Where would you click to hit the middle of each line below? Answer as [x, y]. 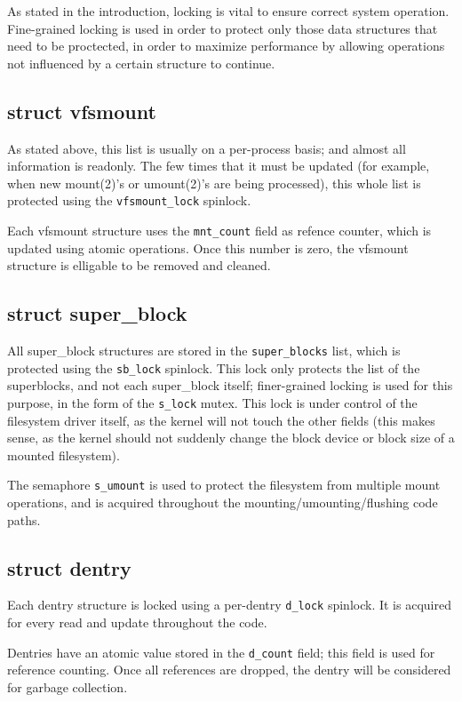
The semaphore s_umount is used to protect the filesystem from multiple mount [224, 485]
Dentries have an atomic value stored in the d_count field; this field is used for [221, 652]
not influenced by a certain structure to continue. [141, 63]
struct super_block [97, 313]
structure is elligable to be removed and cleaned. [139, 265]
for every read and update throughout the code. [137, 622]
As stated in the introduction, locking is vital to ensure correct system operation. [228, 11]
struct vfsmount [82, 111]
